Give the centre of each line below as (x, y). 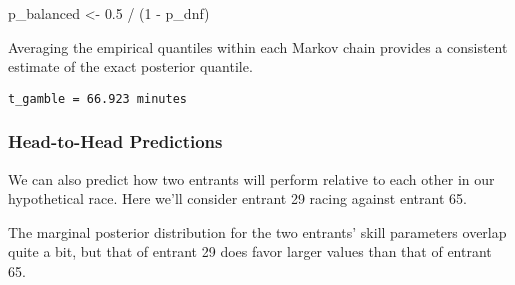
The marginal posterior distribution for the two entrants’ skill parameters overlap (257, 231)
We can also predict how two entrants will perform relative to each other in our (251, 178)
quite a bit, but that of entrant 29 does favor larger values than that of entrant (250, 251)
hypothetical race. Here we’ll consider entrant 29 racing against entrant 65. (237, 198)
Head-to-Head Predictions (115, 141)
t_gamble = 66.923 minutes (97, 98)
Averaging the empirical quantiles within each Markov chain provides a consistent (258, 46)
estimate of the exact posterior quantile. (130, 66)
